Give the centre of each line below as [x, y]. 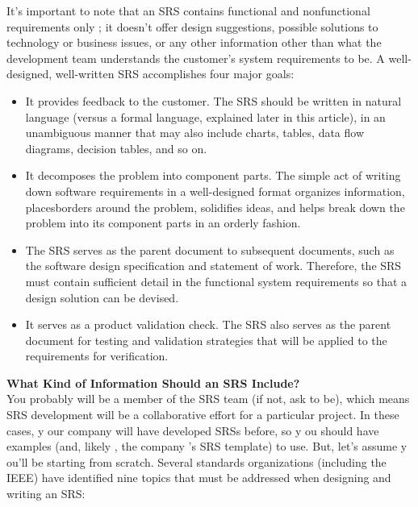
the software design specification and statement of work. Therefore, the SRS [213, 266]
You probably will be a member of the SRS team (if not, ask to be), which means [208, 399]
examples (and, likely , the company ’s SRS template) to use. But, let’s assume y [207, 446]
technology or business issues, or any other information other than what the [194, 42]
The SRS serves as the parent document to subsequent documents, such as [210, 249]
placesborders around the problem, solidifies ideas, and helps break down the [215, 207]
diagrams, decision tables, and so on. [116, 148]
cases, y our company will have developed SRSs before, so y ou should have [193, 430]
